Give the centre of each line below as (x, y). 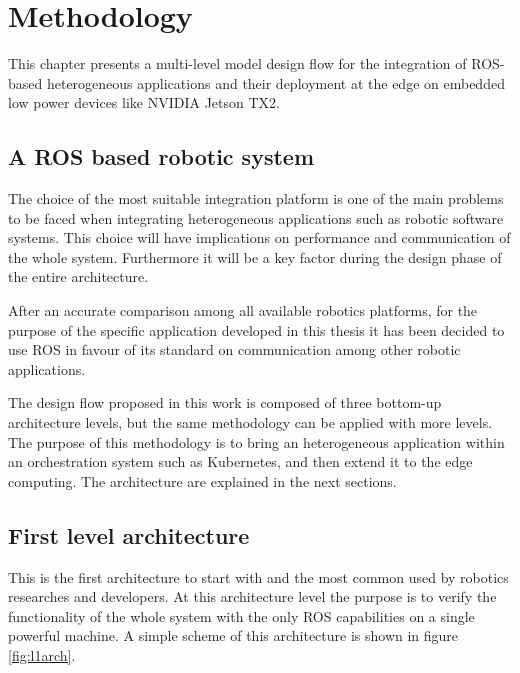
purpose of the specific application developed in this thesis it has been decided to (256, 329)
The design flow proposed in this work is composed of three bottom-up (225, 402)
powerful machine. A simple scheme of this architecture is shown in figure (233, 635)
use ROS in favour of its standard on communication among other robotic (234, 349)
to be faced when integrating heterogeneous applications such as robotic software (256, 217)
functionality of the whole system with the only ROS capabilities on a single (241, 615)
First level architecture (129, 534)
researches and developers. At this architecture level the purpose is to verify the (252, 596)
